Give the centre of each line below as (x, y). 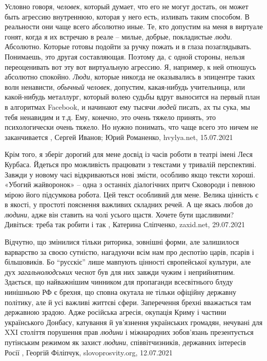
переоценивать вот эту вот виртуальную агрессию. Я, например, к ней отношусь (130, 66)
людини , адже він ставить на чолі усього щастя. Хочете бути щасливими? (119, 214)
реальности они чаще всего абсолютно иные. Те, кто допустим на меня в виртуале (134, 26)
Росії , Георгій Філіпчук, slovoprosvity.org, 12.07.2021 (89, 352)
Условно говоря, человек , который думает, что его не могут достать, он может (127, 6)
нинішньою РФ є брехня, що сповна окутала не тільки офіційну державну (120, 292)
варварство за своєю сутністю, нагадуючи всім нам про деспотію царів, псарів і (129, 252)
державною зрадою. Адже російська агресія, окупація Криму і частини (116, 312)
